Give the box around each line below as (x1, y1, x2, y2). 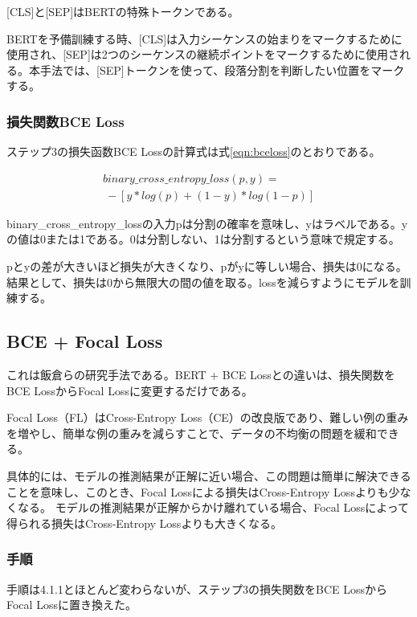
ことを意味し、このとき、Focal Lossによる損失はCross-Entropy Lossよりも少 (6, 483, 400, 500)
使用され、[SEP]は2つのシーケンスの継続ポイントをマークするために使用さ (6, 46, 400, 63)
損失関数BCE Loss (6, 111, 125, 131)
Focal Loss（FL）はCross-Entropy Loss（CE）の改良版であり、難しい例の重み (6, 409, 409, 426)
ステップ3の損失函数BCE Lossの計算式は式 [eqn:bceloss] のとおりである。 (6, 143, 381, 160)
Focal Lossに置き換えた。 (6, 596, 137, 613)
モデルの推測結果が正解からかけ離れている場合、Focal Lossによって (55, 499, 410, 516)
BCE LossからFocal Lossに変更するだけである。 (6, 382, 253, 398)
